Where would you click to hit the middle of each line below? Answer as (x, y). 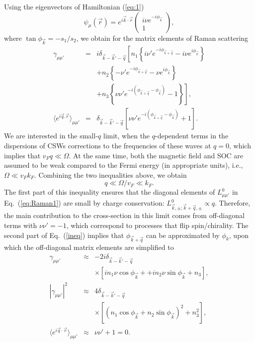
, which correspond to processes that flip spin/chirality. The (157, 225)
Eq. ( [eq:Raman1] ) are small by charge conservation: (84, 203)
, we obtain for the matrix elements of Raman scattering (162, 38)
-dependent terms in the (192, 136)
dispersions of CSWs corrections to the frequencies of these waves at (108, 146)
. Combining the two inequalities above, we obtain (110, 174)
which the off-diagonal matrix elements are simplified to (89, 247)
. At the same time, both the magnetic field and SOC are (156, 155)
